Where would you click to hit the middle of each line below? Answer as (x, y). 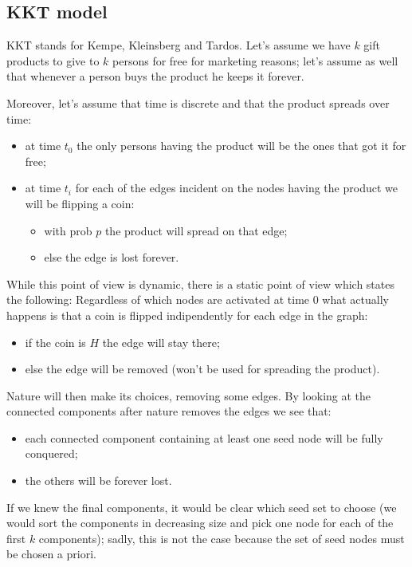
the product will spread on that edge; (196, 230)
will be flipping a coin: (80, 203)
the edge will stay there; (161, 342)
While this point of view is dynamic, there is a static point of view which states (200, 283)
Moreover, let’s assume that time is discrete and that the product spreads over (198, 102)
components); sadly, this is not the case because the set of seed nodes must (222, 538)
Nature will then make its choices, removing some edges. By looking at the (189, 395)
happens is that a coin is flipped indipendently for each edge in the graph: (187, 315)
